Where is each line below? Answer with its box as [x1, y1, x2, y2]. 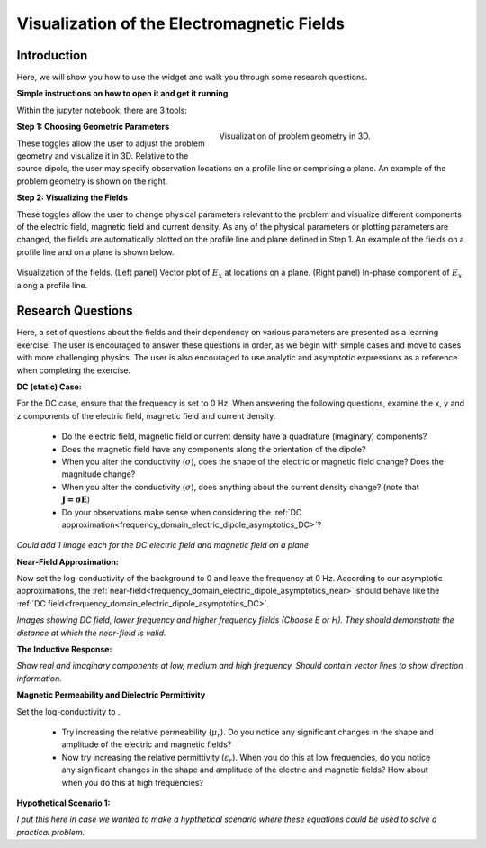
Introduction [16, 48, 88, 63]
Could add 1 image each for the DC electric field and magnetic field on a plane [16, 540, 310, 551]
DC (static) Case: [16, 381, 83, 392]
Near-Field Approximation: [16, 556, 119, 567]
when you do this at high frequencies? [61, 777, 204, 788]
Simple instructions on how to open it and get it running [16, 88, 229, 99]
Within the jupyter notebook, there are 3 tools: [16, 105, 188, 115]
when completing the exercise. [16, 365, 130, 376]
